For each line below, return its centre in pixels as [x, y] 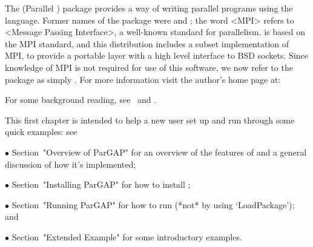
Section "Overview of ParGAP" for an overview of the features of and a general [159, 152]
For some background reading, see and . [81, 100]
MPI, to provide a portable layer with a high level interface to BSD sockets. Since [156, 55]
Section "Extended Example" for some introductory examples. [127, 236]
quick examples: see [41, 132]
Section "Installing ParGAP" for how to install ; [101, 184]
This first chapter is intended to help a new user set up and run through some [150, 120]
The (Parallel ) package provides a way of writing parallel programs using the [149, 8]
